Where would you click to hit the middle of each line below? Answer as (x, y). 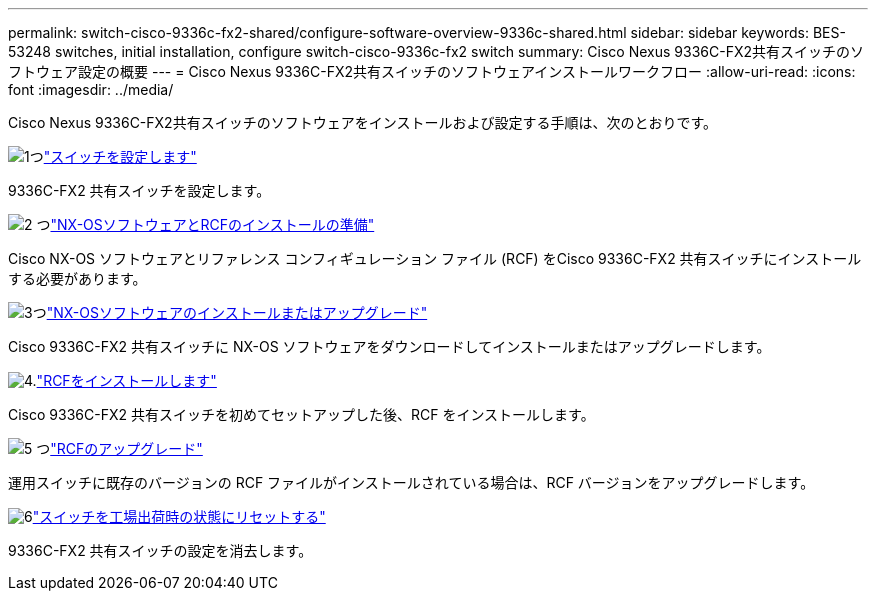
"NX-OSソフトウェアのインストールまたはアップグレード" (237, 312)
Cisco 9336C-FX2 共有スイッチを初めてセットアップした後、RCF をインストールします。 (301, 414)
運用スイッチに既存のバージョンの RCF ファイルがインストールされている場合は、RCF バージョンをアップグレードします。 (411, 482)
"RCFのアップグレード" (126, 448)
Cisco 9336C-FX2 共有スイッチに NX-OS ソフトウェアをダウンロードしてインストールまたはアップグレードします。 (389, 346)
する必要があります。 (77, 278)
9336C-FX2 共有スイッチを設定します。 (139, 190)
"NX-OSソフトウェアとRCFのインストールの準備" (212, 224)
